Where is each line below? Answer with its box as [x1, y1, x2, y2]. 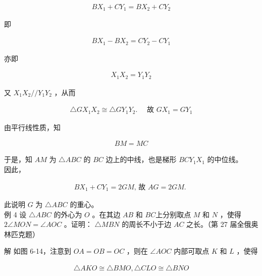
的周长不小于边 [122, 219, 172, 229]
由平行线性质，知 [4, 122, 61, 132]
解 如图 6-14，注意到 [4, 246, 71, 256]
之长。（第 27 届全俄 [186, 219, 251, 229]
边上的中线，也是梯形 [106, 154, 177, 165]
